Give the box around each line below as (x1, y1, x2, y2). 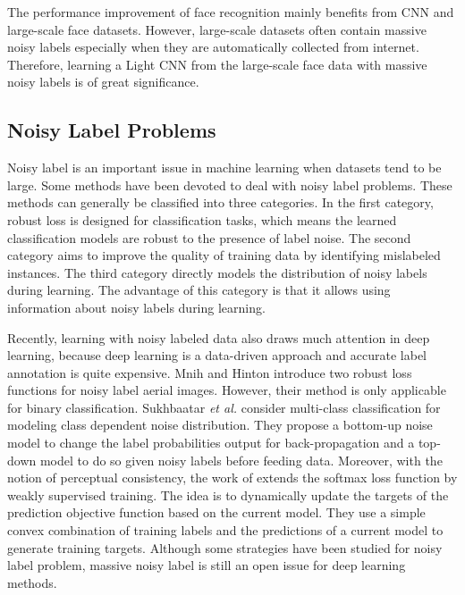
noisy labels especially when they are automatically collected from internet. (7, 38, 419, 56)
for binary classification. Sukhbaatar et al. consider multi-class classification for (7, 398, 441, 416)
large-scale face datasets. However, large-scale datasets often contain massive (7, 20, 427, 38)
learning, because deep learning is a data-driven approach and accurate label (7, 346, 427, 365)
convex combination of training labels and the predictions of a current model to (7, 521, 444, 540)
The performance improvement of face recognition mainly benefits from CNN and (7, 3, 454, 21)
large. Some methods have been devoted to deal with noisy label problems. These (7, 175, 452, 194)
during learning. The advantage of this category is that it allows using (7, 281, 391, 299)
